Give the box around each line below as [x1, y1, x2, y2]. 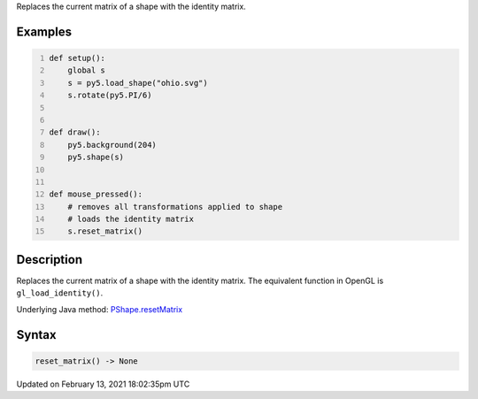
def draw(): [49, 127, 101, 137]
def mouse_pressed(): [49, 189, 143, 199]
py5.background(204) [67, 140, 157, 150]
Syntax [16, 327, 57, 342]
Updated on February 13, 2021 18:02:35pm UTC [16, 379, 190, 389]
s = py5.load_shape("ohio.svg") [67, 78, 208, 88]
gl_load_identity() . [16, 288, 104, 298]
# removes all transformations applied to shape [67, 202, 283, 211]
